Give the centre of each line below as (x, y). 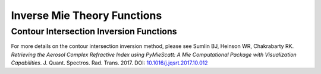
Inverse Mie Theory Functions (86, 15)
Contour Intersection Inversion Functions (94, 31)
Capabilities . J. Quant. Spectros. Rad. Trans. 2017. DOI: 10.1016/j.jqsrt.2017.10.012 (109, 63)
